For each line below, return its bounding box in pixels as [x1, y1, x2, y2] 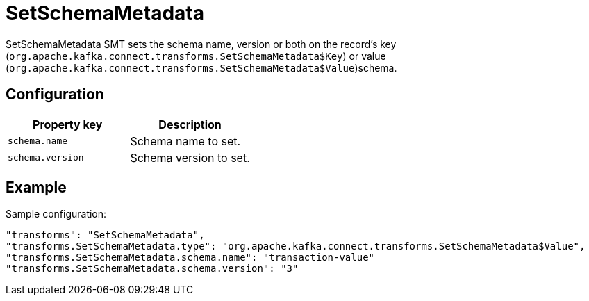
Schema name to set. [130, 133, 241, 148]
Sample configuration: [6, 208, 107, 220]
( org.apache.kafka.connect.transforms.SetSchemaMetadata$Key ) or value [6, 49, 386, 62]
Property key [33, 117, 103, 131]
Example [6, 179, 67, 197]
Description [158, 117, 222, 131]
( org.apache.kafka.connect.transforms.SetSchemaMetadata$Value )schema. [6, 61, 397, 74]
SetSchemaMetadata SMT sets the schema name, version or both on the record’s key [6, 38, 397, 50]
